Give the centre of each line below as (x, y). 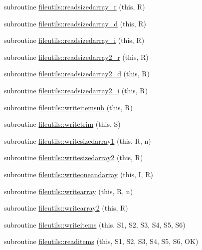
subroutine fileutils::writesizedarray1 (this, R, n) (78, 140)
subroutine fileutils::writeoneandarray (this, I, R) (79, 174)
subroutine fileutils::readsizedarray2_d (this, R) (77, 74)
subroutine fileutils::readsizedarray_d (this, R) (75, 23)
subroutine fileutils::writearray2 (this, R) (66, 208)
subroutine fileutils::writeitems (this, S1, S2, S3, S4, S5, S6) (95, 224)
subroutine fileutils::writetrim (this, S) (62, 124)
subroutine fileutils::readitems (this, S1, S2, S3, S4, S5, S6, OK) (101, 241)
